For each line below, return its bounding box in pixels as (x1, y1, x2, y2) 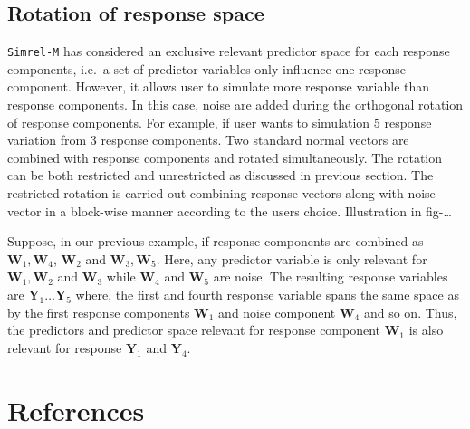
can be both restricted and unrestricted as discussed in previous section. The (7, 166, 434, 185)
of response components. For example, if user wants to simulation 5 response (7, 112, 432, 131)
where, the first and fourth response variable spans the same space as (75, 284, 459, 303)
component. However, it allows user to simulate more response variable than (7, 77, 430, 96)
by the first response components (7, 302, 190, 321)
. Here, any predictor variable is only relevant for (156, 249, 427, 268)
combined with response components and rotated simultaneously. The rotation (7, 148, 443, 167)
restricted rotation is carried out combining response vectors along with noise (7, 184, 436, 203)
